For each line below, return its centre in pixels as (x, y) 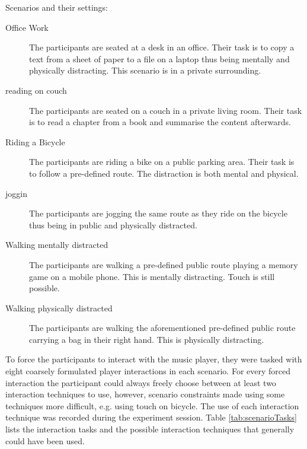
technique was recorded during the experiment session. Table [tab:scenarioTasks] (151, 417)
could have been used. (45, 440)
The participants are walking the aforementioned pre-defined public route (162, 328)
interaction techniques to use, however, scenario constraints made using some (145, 394)
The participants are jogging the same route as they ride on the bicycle (158, 213)
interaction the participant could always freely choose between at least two (141, 382)
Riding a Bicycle (35, 141)
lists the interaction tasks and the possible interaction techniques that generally (150, 429)
